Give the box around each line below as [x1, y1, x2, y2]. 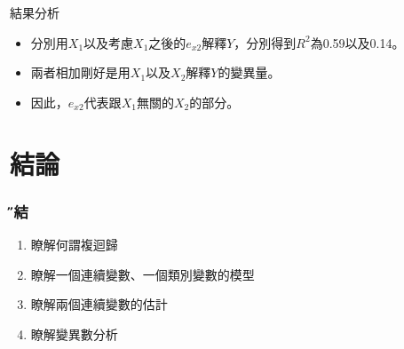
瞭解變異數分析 [30, 324, 118, 343]
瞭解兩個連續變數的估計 [30, 295, 168, 313]
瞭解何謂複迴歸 [30, 234, 118, 253]
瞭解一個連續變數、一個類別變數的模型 [30, 265, 255, 283]
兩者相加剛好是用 [30, 63, 131, 82]
